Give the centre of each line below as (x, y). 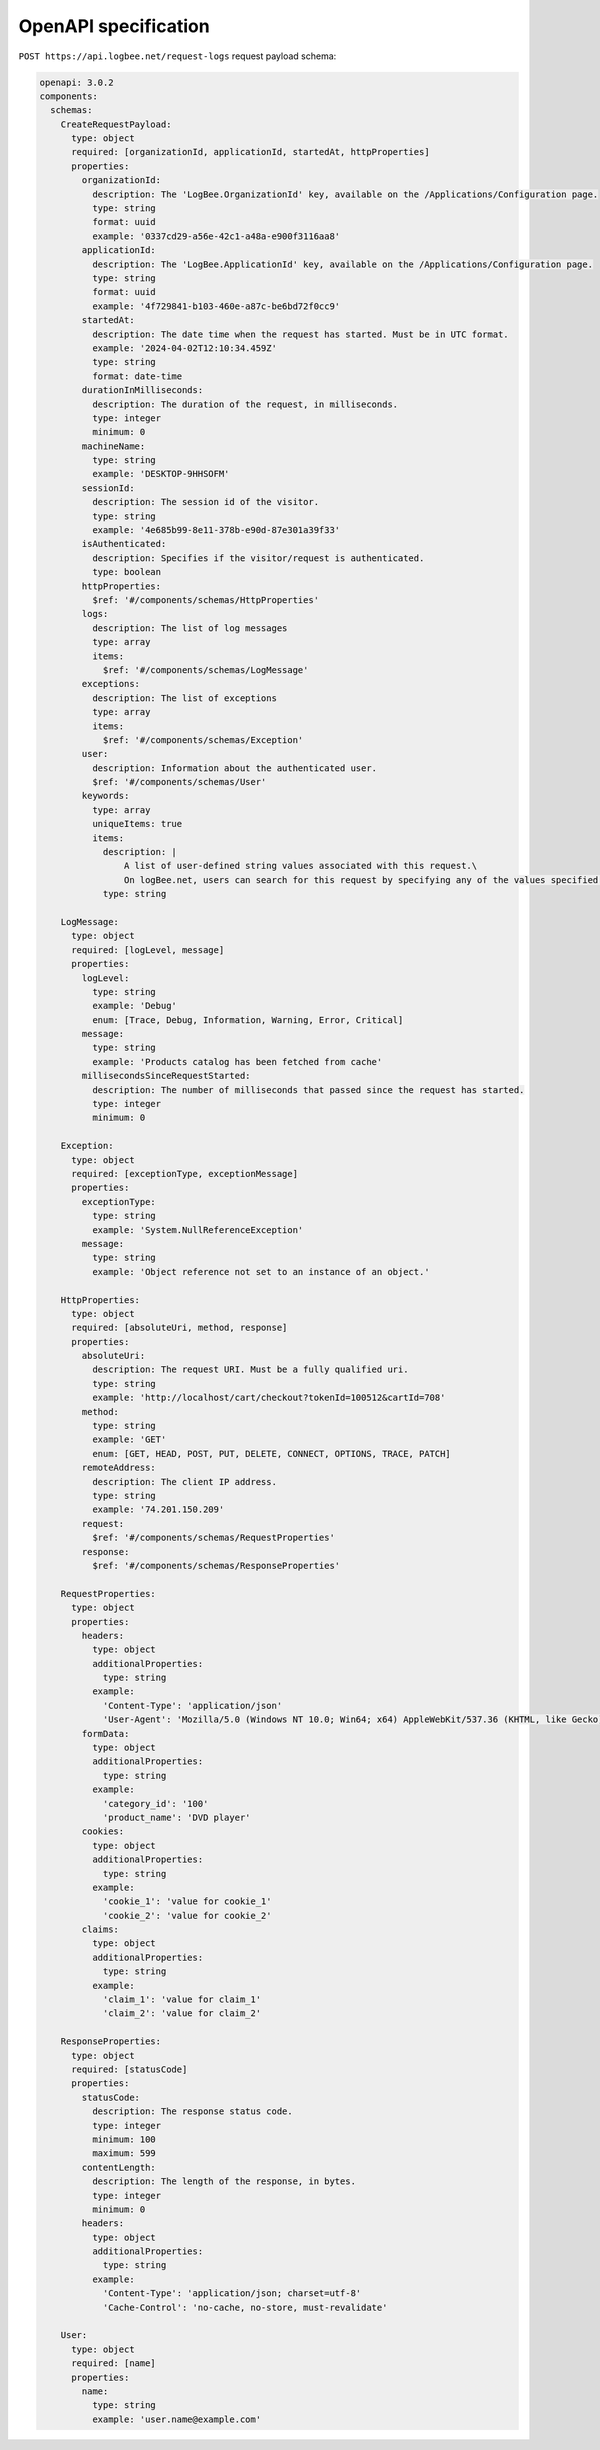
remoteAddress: (119, 1468)
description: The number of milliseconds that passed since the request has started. (308, 1089)
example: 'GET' (129, 1439)
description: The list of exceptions (184, 698)
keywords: (105, 796)
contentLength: (119, 2167)
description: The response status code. (192, 2111)
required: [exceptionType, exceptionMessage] (185, 1173)
